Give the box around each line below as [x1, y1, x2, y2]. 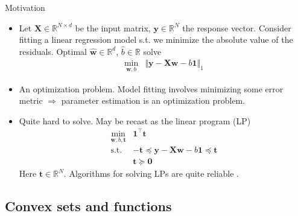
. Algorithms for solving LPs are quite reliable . [63, 167, 239, 180]
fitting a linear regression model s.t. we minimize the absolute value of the [19, 33, 293, 46]
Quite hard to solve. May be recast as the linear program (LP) [19, 114, 251, 127]
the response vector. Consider [182, 21, 291, 34]
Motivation [5, 1, 45, 13]
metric [19, 94, 43, 107]
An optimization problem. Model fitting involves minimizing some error [19, 82, 284, 95]
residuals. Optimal [19, 45, 87, 57]
